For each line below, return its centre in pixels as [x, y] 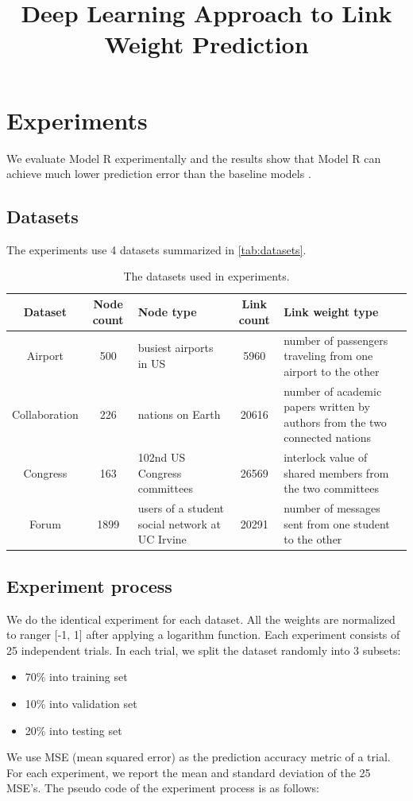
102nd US [162, 457]
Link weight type [331, 311]
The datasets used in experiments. [206, 276]
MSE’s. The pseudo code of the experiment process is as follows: [163, 788]
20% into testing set [73, 730]
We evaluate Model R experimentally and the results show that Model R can [194, 158]
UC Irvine [162, 539]
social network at [179, 523]
